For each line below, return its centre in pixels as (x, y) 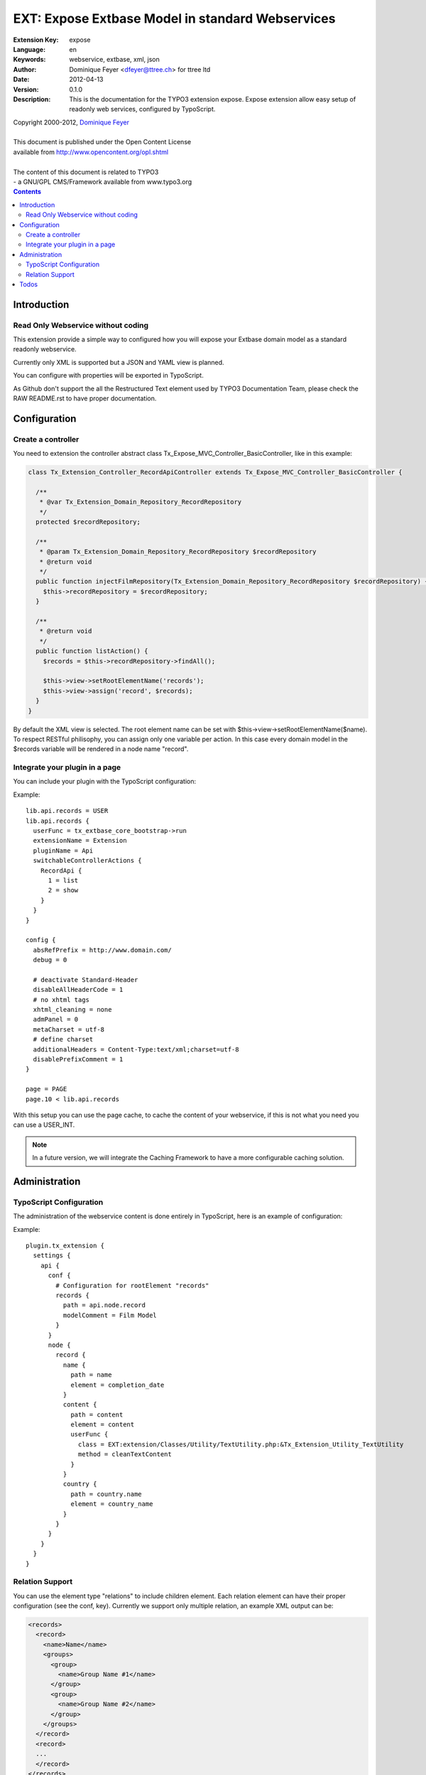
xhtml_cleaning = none (72, 1010)
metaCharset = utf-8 (69, 1029)
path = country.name (106, 1494)
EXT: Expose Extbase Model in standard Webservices (174, 18)
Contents (27, 192)
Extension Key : (36, 40)
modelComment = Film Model (110, 1315)
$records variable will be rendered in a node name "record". (101, 749)
